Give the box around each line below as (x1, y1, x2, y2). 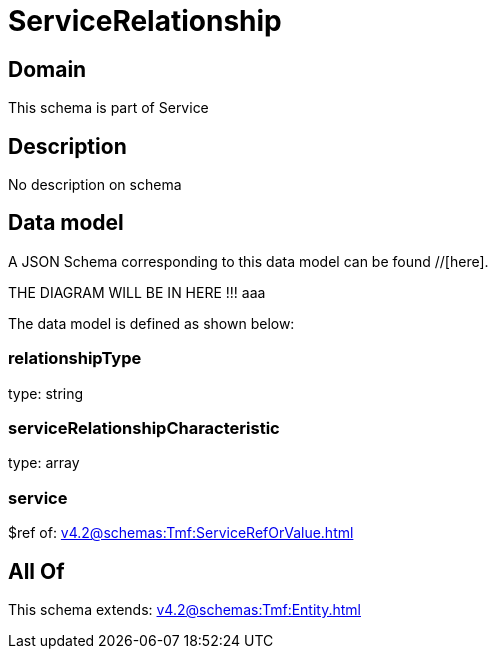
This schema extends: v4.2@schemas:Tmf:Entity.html (8, 600, 361, 618)
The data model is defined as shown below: (8, 314, 295, 332)
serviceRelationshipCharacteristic (8, 417, 280, 438)
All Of (8, 558, 65, 584)
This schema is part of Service (8, 99, 209, 117)
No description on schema (8, 176, 182, 194)
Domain (8, 56, 87, 82)
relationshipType (8, 348, 142, 369)
